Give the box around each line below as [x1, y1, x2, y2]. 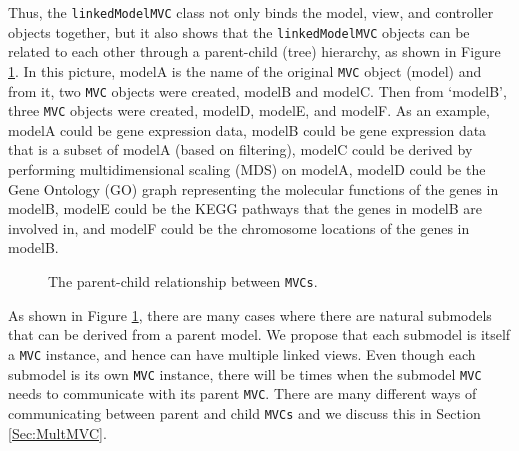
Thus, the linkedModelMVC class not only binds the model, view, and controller [8, 2, 494, 22]
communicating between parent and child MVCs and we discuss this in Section [8, 402, 481, 423]
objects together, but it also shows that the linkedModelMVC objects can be [8, 21, 470, 42]
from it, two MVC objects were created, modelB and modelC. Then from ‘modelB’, [8, 80, 507, 101]
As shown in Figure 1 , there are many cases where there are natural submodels [8, 304, 492, 325]
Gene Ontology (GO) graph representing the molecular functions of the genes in [8, 178, 499, 199]
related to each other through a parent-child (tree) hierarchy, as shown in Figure [8, 41, 501, 62]
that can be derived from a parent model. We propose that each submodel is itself [8, 324, 511, 345]
